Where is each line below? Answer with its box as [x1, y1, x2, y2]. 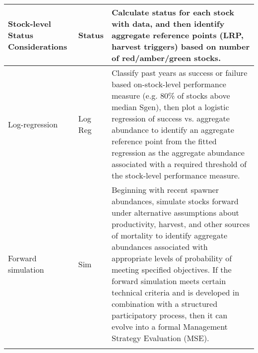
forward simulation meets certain [112, 275, 226, 287]
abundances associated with [112, 241, 208, 252]
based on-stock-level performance [112, 78, 226, 90]
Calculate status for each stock [112, 6, 235, 18]
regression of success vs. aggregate [112, 113, 230, 124]
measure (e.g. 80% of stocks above [112, 90, 230, 101]
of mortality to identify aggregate [112, 230, 228, 241]
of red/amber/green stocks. [112, 52, 221, 63]
